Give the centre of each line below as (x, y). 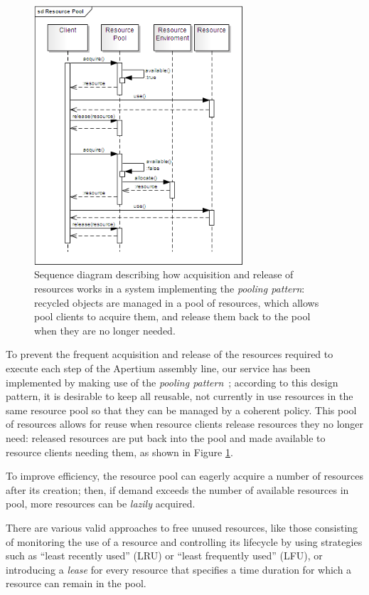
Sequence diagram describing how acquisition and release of (164, 274)
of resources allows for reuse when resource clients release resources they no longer (185, 424)
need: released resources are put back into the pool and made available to (166, 438)
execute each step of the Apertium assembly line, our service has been (158, 368)
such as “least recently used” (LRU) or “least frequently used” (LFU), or (164, 555)
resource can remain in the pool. (76, 583)
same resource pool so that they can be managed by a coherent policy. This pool (181, 410)
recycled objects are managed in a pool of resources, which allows (177, 302)
